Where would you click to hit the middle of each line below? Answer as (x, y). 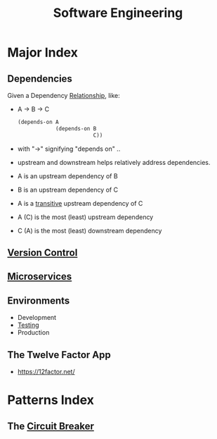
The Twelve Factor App (59, 355)
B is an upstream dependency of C (67, 190)
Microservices (40, 277)
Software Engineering (118, 13)
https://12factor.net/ (46, 372)
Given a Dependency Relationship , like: (64, 95)
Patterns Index (51, 400)
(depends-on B (76, 128)
